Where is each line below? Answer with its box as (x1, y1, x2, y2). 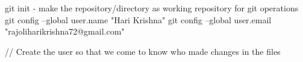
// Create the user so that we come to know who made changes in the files (5, 45, 281, 57)
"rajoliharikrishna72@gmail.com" (5, 25, 125, 38)
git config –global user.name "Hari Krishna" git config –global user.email (5, 13, 272, 26)
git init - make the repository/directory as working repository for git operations (5, 2, 299, 14)
